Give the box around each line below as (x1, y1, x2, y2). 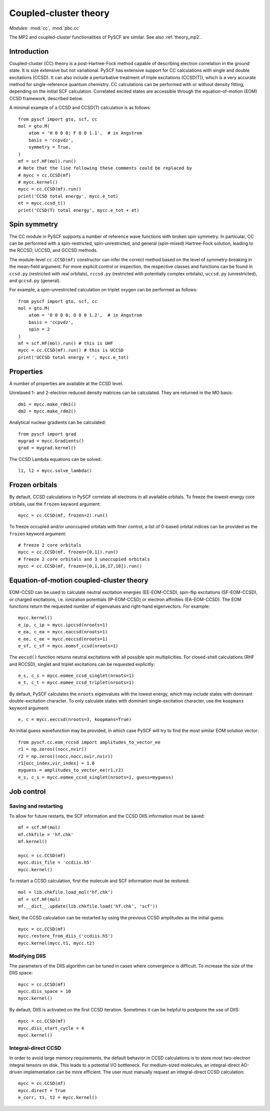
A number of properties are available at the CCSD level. (9, 381, 123, 387)
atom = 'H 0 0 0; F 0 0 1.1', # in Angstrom (28, 130, 142, 136)
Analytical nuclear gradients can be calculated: (9, 420, 106, 426)
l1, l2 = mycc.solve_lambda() (18, 468, 92, 474)
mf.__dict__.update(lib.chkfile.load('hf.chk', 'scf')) (18, 904, 158, 909)
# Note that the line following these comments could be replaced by (18, 165, 192, 171)
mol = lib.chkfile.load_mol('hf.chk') (18, 889, 113, 895)
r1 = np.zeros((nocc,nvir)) (18, 747, 87, 752)
